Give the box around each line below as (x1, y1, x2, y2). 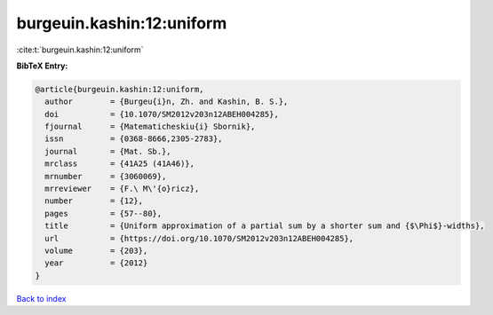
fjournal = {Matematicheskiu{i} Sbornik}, (44, 122, 256, 132)
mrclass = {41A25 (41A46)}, (44, 159, 195, 169)
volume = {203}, (44, 246, 148, 256)
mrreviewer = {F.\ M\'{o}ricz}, (44, 184, 200, 194)
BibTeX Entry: (16, 60, 68, 71)
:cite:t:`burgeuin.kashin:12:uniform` (16, 44, 144, 55)
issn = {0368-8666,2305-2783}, (44, 134, 223, 144)
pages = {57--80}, (44, 209, 163, 218)
